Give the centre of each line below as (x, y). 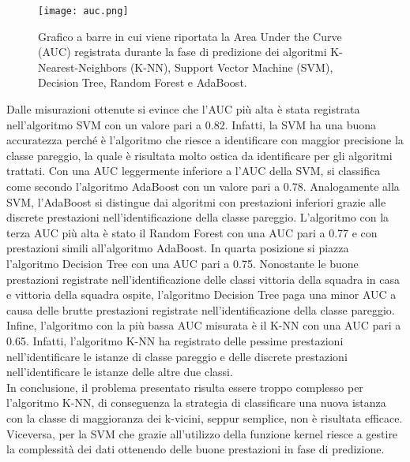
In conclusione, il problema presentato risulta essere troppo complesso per (185, 387)
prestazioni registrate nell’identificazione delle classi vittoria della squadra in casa (203, 279)
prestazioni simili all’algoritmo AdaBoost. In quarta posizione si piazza (178, 248)
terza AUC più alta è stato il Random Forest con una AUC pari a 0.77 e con (192, 232)
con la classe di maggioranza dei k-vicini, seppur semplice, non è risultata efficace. (205, 417)
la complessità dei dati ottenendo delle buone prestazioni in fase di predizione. (196, 449)
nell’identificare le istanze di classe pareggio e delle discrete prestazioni (177, 356)
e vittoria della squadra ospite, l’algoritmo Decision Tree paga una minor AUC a (201, 294)
